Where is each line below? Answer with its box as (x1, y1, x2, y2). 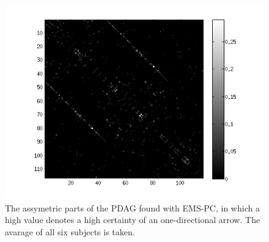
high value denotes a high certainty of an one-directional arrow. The (5, 213, 260, 226)
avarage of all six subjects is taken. (5, 225, 135, 238)
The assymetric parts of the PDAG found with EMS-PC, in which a (5, 201, 260, 214)
